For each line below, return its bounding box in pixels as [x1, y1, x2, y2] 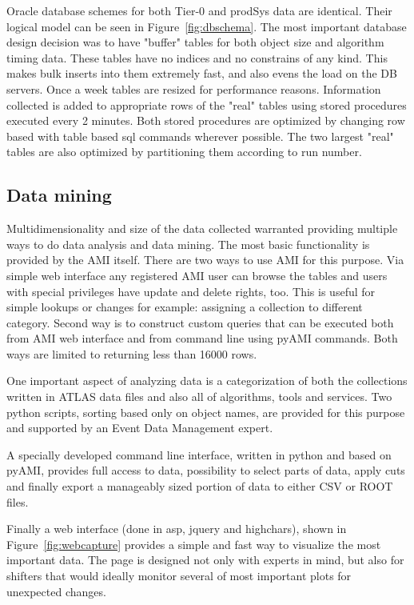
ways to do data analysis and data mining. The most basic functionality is [6, 235, 370, 252]
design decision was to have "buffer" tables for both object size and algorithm [6, 34, 384, 50]
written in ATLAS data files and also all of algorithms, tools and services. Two [6, 388, 392, 405]
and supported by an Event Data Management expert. [6, 419, 273, 436]
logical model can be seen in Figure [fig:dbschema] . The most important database [6, 18, 407, 34]
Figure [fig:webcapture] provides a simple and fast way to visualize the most [6, 535, 381, 552]
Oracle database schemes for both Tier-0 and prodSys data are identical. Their [6, 2, 392, 18]
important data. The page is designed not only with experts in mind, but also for [6, 551, 404, 568]
